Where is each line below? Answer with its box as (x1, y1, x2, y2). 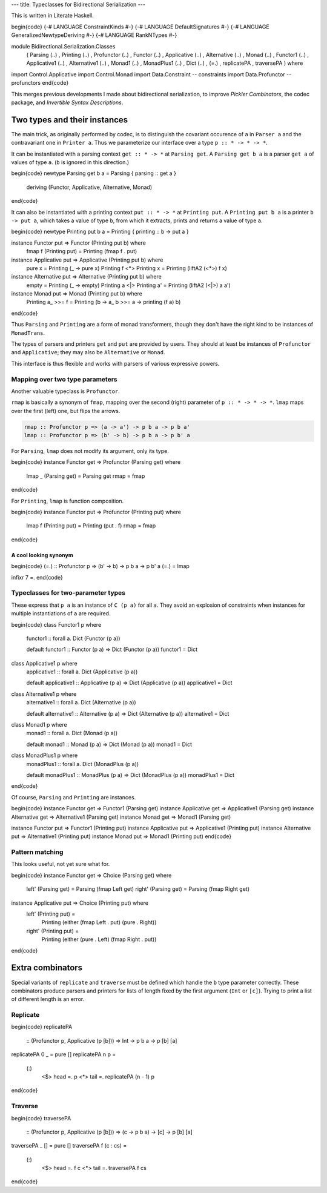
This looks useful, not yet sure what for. (11, 861, 110, 868)
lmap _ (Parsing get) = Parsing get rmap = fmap (26, 472, 145, 480)
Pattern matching (11, 848, 64, 856)
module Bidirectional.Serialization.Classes (11, 42, 116, 50)
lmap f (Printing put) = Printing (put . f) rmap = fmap (26, 522, 156, 529)
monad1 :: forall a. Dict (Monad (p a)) (26, 730, 118, 737)
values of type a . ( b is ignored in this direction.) (11, 158, 130, 166)
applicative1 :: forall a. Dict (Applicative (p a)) (26, 668, 138, 675)
